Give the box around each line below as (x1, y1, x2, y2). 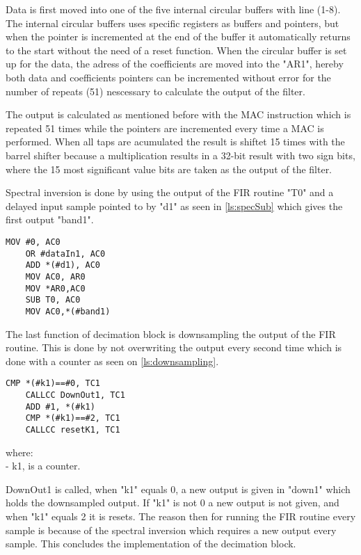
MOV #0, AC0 (6, 236, 61, 247)
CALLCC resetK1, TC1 (25, 424, 120, 435)
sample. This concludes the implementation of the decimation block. (6, 536, 296, 551)
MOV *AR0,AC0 (25, 283, 86, 293)
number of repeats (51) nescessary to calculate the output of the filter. (6, 83, 305, 98)
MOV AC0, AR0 (25, 271, 86, 282)
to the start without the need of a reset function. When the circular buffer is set (6, 42, 347, 57)
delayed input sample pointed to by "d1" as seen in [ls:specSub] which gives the (6, 198, 343, 213)
